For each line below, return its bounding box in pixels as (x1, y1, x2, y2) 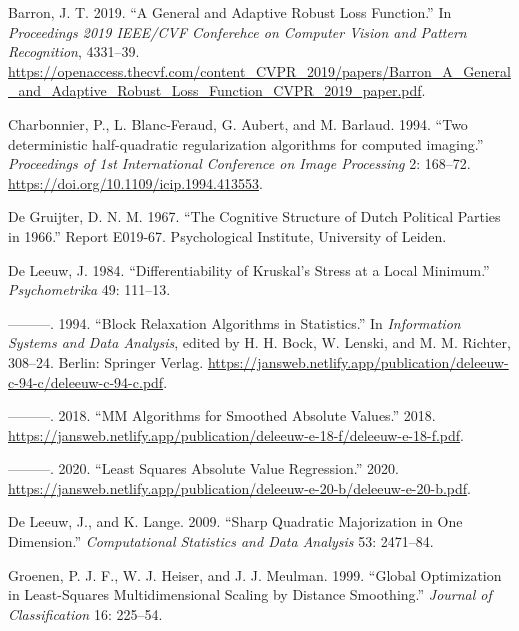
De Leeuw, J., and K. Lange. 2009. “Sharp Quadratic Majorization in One (8, 511, 463, 532)
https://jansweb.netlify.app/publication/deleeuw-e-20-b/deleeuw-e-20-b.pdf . (8, 477, 472, 498)
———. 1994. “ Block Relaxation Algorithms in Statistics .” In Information (8, 312, 461, 333)
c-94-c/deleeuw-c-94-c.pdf (8, 371, 164, 392)
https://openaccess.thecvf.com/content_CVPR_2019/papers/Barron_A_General (8, 60, 511, 81)
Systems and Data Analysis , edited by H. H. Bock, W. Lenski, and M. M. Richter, (8, 332, 511, 353)
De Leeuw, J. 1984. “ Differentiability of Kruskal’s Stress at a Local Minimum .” (8, 259, 490, 280)
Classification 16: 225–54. (8, 603, 163, 624)
